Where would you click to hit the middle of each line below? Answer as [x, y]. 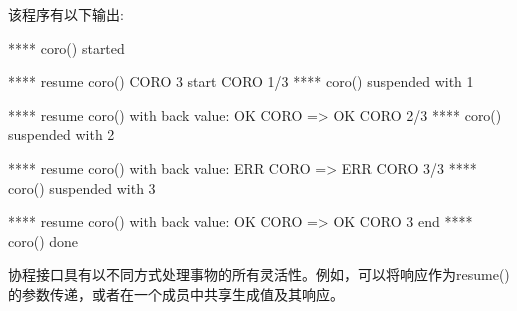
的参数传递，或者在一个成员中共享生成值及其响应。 [176, 293]
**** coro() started [66, 47]
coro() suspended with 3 [82, 187]
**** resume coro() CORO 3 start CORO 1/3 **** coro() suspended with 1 [241, 81]
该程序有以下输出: [66, 14]
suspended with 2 [61, 134]
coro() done [43, 240]
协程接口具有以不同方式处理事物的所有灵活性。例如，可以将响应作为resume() [259, 274]
